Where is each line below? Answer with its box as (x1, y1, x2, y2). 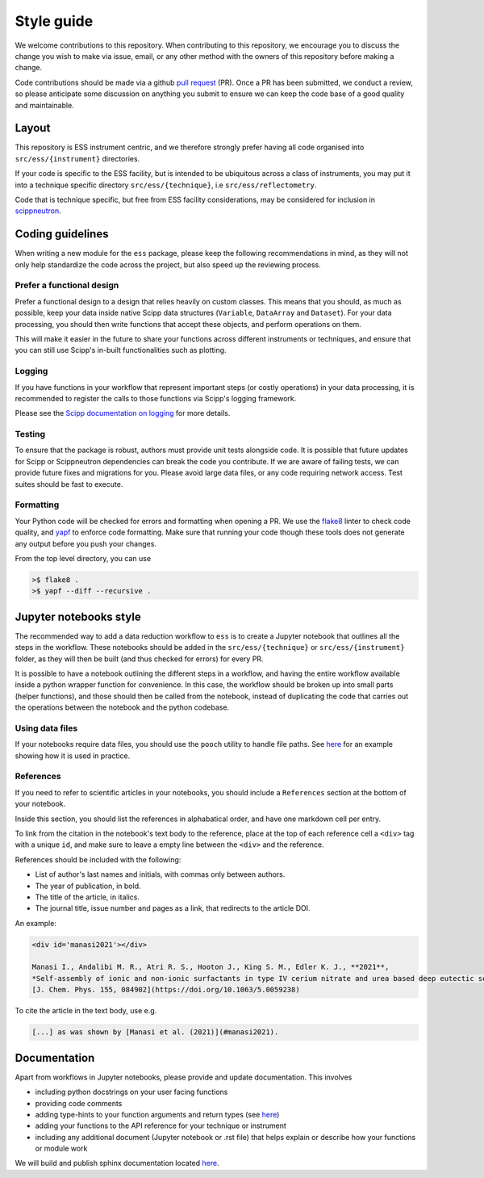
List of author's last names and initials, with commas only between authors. (35, 870, 286, 879)
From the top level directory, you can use (15, 553, 152, 563)
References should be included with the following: (15, 854, 181, 864)
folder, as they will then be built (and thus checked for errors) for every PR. (15, 654, 264, 664)
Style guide (15, 12, 94, 30)
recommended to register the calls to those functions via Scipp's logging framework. (15, 393, 297, 403)
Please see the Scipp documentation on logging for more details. (15, 409, 231, 418)
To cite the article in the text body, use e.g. (15, 1006, 157, 1016)
